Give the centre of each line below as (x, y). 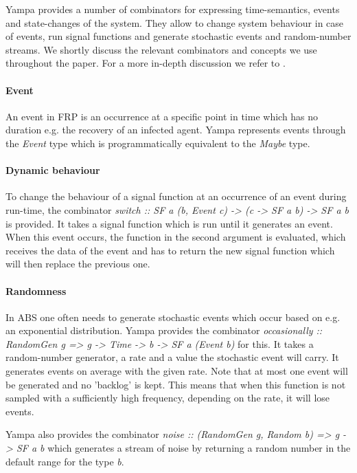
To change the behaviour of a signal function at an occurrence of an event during (176, 196)
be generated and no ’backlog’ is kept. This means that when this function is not (176, 384)
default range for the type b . (65, 461)
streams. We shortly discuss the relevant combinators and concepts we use (161, 49)
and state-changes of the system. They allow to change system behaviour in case (175, 22)
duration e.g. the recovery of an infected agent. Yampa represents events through (176, 130)
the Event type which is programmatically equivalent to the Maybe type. (158, 143)
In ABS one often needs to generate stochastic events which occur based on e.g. (173, 317)
